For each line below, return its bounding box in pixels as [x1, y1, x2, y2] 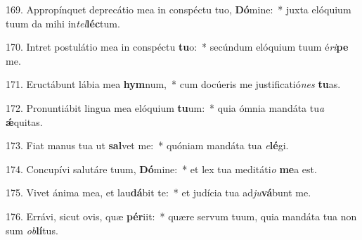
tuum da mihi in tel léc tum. [6, 15, 120, 30]
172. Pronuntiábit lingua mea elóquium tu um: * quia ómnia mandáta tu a [6, 100, 325, 115]
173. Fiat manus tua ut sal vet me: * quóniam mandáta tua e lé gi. [6, 138, 289, 153]
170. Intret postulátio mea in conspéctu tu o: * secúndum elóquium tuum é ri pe [6, 39, 349, 54]
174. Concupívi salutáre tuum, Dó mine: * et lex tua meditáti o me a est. [6, 161, 317, 176]
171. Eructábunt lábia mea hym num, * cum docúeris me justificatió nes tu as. [6, 77, 341, 91]
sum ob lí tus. [6, 222, 58, 237]
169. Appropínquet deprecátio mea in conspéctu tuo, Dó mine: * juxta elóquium [6, 2, 351, 16]
